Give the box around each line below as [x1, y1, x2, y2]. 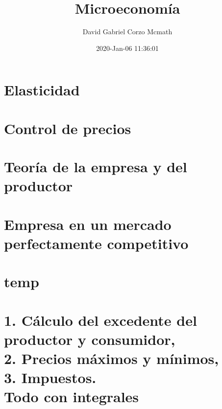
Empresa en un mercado [4, 214, 172, 234]
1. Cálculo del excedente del [4, 310, 197, 330]
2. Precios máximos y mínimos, [4, 348, 219, 368]
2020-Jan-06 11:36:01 [96, 43, 159, 53]
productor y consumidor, [4, 329, 175, 349]
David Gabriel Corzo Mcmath [82, 26, 173, 37]
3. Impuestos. [4, 367, 97, 387]
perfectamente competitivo [4, 233, 189, 253]
